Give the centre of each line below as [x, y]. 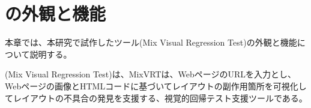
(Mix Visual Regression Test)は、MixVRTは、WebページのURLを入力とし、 [151, 74]
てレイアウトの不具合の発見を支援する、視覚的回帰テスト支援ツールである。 [156, 97]
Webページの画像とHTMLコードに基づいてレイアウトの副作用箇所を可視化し [156, 85]
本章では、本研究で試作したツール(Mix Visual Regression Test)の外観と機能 [151, 42]
